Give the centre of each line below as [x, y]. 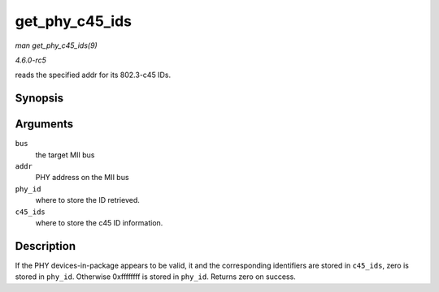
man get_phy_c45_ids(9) [56, 45]
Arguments [44, 125]
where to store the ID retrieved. [87, 200]
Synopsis [39, 99]
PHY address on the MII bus [82, 178]
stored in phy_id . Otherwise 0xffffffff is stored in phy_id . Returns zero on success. [155, 277]
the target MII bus [65, 155]
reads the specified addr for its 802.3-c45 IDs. [93, 75]
